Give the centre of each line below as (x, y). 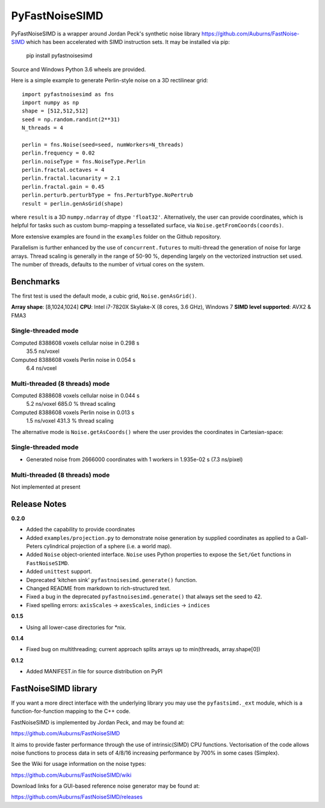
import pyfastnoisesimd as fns (68, 94)
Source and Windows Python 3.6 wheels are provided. (79, 69)
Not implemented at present (46, 486)
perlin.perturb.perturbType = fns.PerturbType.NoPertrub (108, 195)
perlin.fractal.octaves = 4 (63, 170)
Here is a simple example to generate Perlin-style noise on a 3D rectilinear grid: (110, 81)
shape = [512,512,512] (55, 111)
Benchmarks (36, 282)
